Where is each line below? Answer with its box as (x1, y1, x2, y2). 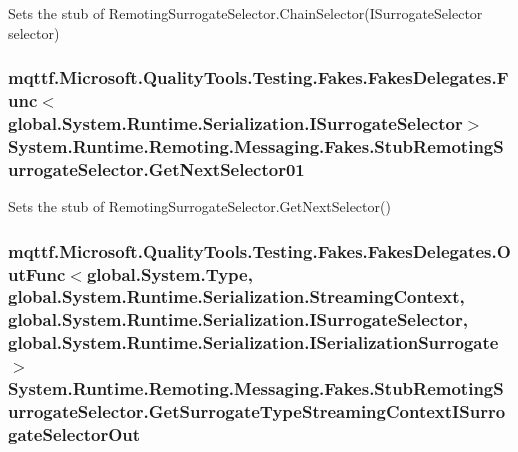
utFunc (8, 261, 66, 286)
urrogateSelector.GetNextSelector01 (8, 156, 305, 181)
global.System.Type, (86, 261, 253, 286)
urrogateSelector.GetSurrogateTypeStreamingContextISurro (8, 399, 506, 424)
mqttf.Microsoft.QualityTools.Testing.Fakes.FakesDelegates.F (8, 65, 509, 90)
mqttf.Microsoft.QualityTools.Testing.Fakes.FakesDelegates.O (8, 238, 511, 263)
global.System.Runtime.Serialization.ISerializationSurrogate (8, 330, 499, 355)
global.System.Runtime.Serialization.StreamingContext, (8, 284, 465, 309)
